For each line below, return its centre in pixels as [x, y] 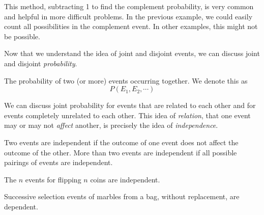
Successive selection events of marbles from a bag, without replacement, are [122, 196]
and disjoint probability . [41, 63]
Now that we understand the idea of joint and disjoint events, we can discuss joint [132, 53]
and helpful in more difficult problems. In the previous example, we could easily [128, 16]
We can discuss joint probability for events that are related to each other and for [130, 105]
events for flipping [53, 179]
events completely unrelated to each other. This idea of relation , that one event [127, 115]
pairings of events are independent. [58, 162]
